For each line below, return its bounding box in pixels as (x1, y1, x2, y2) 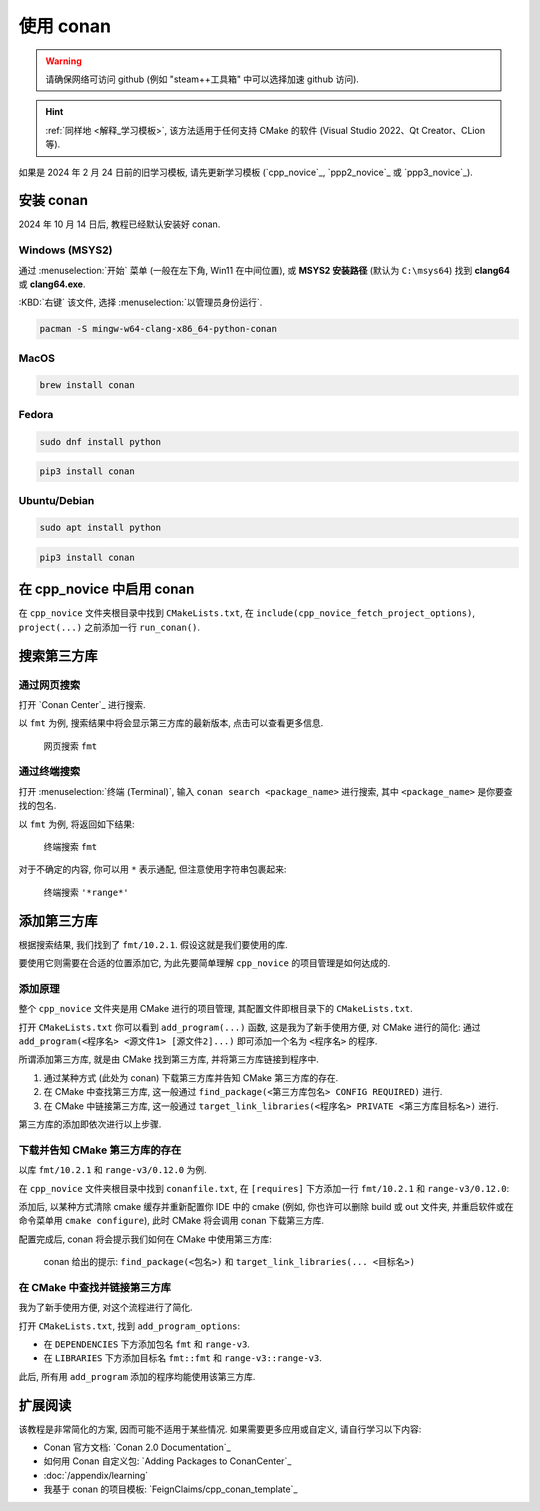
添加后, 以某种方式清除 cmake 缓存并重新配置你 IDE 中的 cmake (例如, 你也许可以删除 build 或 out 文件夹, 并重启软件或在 (18, 1200, 514, 1212)
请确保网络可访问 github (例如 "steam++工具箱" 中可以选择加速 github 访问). (45, 73, 360, 85)
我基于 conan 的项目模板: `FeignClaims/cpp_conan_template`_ (43, 1483, 298, 1495)
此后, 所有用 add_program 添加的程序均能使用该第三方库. (18, 1370, 256, 1382)
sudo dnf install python (39, 436, 162, 447)
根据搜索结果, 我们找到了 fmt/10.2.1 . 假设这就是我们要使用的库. (18, 938, 289, 950)
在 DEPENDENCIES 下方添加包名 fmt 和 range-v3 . (43, 1338, 250, 1350)
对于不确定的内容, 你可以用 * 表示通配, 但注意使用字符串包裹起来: (18, 863, 287, 875)
